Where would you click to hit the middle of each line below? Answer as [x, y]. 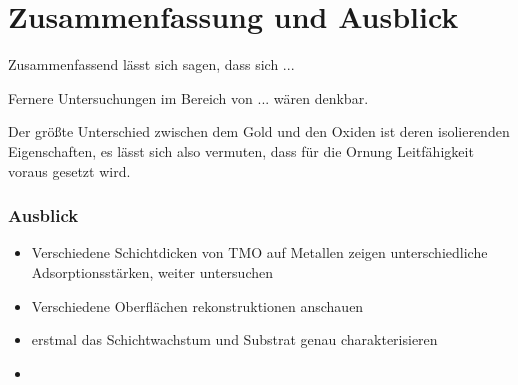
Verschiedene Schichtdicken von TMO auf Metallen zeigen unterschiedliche [259, 252]
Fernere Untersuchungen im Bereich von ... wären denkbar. [188, 97]
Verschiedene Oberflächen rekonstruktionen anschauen [197, 305]
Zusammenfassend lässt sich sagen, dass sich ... [151, 64]
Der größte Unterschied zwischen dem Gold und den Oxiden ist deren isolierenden [259, 131]
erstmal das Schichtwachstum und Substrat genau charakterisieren [234, 339]
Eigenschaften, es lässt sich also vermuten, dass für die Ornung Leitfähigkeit [241, 150]
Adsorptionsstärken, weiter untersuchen [152, 271]
